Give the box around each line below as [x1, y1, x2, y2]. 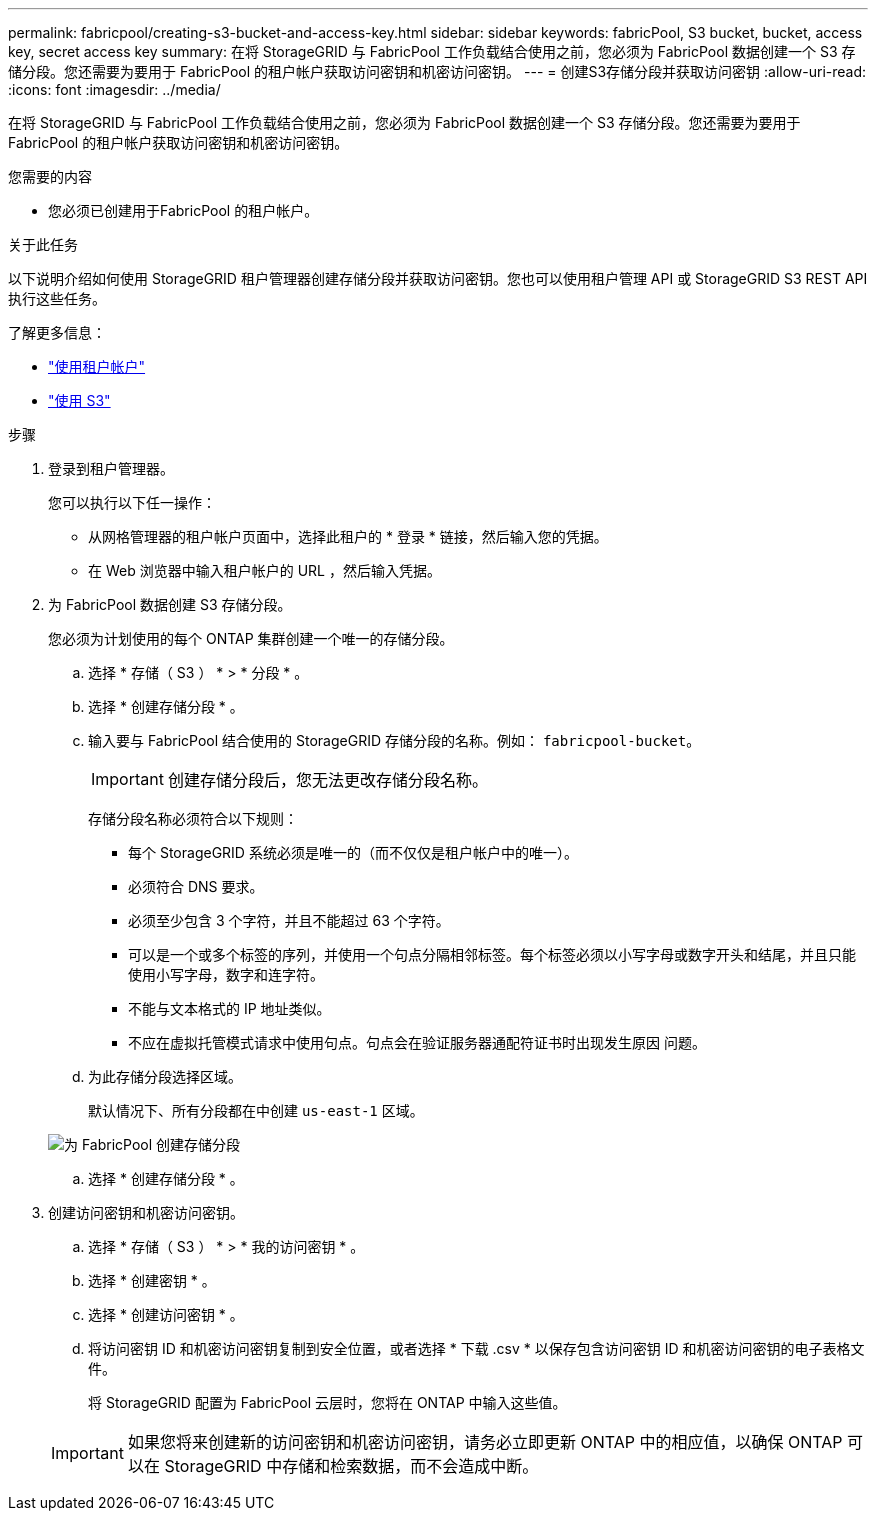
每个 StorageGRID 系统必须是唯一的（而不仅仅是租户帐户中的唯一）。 [128, 844, 578, 861]
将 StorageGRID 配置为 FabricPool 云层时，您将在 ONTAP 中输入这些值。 [88, 1394, 567, 1411]
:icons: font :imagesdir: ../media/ [8, 81, 221, 98]
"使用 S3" [48, 392, 111, 409]
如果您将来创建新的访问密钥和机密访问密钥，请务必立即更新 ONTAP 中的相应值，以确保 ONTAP [127, 1432, 843, 1452]
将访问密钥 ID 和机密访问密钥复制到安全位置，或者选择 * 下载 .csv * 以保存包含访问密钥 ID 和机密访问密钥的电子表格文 [88, 1340, 865, 1357]
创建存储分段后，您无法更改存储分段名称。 [167, 770, 488, 790]
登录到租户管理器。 [48, 460, 174, 477]
